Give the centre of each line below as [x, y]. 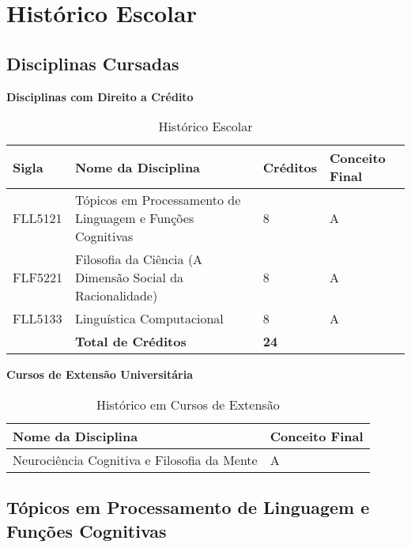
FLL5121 [38, 218]
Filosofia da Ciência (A [139, 259]
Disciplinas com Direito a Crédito [100, 96]
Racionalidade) [116, 296]
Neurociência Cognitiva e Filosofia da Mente [135, 459]
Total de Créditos [130, 342]
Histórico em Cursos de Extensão [188, 404]
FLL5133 [38, 319]
